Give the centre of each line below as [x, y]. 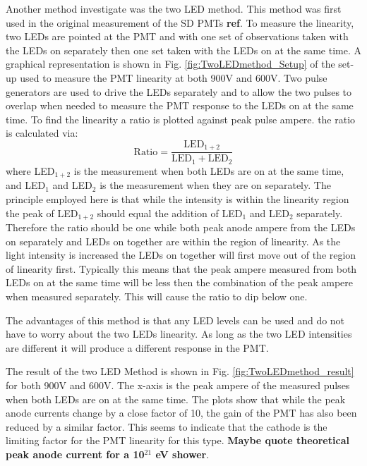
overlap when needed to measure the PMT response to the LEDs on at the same [180, 105]
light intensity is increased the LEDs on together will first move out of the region [181, 255]
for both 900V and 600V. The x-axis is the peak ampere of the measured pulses [178, 385]
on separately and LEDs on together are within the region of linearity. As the [173, 241]
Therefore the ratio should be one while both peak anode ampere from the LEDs [181, 227]
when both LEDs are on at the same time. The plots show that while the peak [176, 399]
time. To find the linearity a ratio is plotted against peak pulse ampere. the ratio [181, 119]
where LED [30, 170]
